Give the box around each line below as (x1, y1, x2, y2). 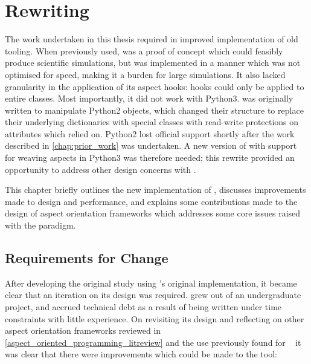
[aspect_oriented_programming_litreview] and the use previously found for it (5, 336, 301, 348)
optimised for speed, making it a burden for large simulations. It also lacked (5, 68, 286, 80)
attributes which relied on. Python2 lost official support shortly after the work (5, 127, 295, 140)
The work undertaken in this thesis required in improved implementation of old (5, 33, 298, 45)
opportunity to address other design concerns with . (5, 163, 196, 175)
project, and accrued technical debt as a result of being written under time (5, 301, 282, 313)
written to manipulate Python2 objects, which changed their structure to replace (5, 103, 304, 116)
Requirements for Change (5, 249, 168, 267)
